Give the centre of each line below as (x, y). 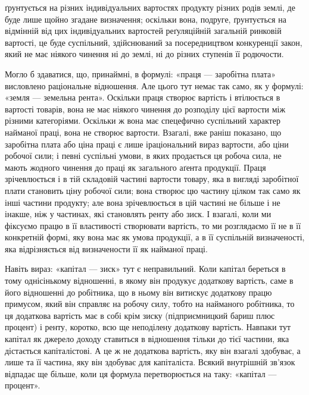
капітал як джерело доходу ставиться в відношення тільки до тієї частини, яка (147, 339)
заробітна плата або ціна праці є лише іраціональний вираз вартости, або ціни (147, 144)
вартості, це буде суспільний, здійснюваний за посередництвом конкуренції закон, (154, 42)
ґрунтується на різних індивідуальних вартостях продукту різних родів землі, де (150, 7)
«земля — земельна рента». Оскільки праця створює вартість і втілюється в (143, 97)
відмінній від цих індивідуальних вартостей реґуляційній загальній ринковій (143, 31)
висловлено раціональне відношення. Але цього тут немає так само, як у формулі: (154, 85)
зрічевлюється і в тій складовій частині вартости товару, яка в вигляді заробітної (152, 179)
